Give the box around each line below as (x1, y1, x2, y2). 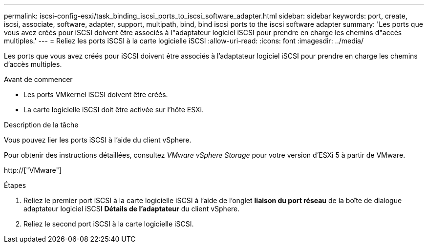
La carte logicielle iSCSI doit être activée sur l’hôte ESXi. (23, 105, 204, 114)
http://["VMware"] (4, 166, 62, 174)
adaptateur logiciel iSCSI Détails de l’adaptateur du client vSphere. (23, 205, 240, 213)
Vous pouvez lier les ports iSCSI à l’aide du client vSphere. (4, 136, 192, 144)
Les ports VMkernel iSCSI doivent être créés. (23, 90, 168, 99)
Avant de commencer (4, 75, 73, 83)
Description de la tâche (4, 121, 79, 129)
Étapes (4, 181, 26, 189)
